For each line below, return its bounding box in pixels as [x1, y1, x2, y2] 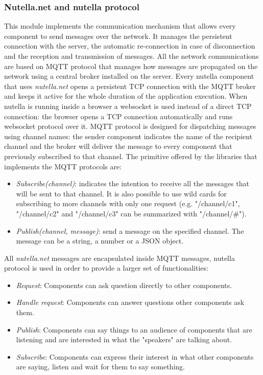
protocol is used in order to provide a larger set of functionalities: [4, 262, 208, 273]
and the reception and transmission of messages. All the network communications [4, 51, 259, 61]
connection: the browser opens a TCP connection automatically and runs [4, 111, 233, 121]
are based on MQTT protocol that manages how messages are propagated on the [4, 60, 258, 71]
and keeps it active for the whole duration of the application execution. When [4, 91, 248, 101]
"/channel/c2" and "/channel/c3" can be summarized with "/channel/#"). [16, 208, 247, 218]
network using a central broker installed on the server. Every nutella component [4, 71, 254, 81]
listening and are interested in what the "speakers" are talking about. [16, 334, 232, 345]
